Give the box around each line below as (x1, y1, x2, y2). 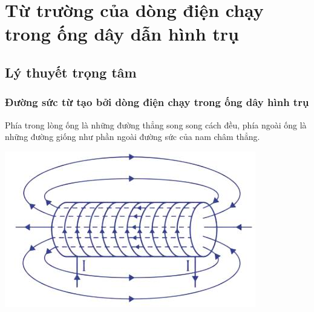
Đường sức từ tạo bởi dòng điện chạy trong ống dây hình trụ (5, 95, 309, 110)
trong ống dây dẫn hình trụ (5, 21, 239, 46)
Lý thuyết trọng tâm (5, 62, 137, 81)
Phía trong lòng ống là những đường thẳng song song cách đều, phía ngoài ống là (5, 118, 307, 131)
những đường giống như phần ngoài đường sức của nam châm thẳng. (5, 130, 260, 143)
